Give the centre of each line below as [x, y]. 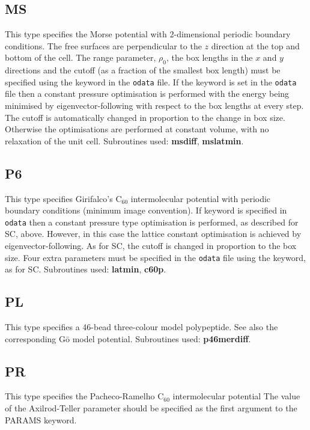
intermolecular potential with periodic [201, 198]
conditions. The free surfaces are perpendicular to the [103, 45]
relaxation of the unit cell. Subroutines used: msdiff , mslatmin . [124, 140]
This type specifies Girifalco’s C [63, 198]
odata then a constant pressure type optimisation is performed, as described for [152, 222]
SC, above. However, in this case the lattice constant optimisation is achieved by [153, 234]
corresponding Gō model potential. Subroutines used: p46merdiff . [128, 338]
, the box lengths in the [209, 57]
